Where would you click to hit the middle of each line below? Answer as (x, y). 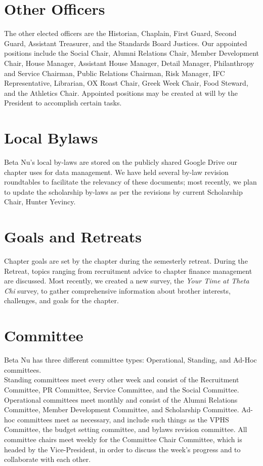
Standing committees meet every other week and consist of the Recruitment (122, 380)
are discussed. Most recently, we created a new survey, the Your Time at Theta (127, 281)
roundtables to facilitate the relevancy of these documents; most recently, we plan (130, 182)
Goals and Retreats (73, 237)
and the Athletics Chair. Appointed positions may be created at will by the (121, 93)
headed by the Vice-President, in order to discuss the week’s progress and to (122, 449)
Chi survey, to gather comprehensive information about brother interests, (117, 290)
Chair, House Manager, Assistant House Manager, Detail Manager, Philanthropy (129, 63)
